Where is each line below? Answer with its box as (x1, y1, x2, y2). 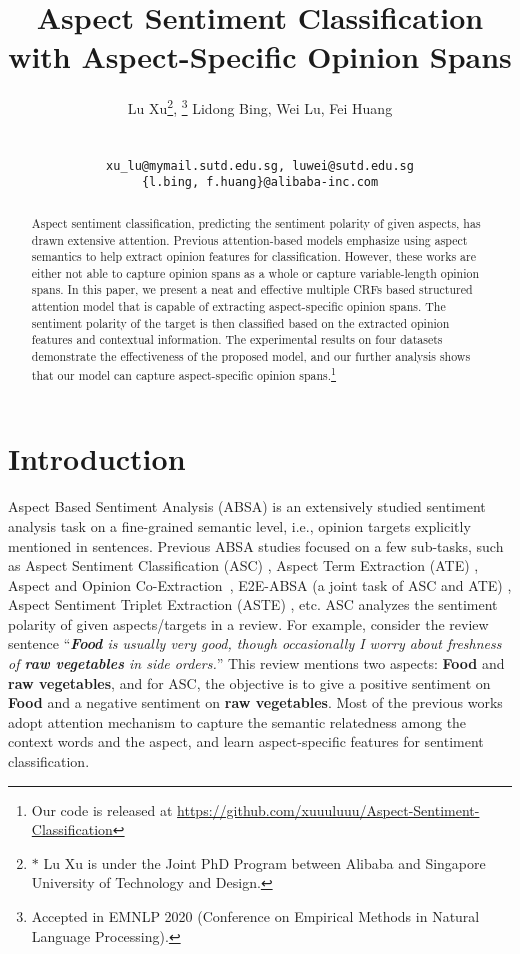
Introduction (8, 438, 186, 479)
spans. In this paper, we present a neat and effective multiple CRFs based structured (31, 281, 473, 298)
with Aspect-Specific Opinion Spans (8, 36, 512, 77)
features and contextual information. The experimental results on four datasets (31, 331, 443, 348)
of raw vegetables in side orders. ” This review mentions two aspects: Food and (8, 653, 505, 674)
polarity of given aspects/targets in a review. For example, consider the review (8, 613, 489, 634)
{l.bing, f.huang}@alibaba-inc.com (141, 175, 379, 190)
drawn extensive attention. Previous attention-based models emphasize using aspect (31, 231, 468, 248)
